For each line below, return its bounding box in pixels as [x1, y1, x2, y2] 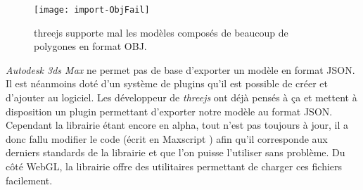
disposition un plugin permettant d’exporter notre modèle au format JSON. [6, 103, 333, 118]
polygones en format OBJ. [34, 39, 147, 53]
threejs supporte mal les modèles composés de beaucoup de [34, 25, 288, 39]
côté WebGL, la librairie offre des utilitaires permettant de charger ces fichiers [6, 159, 343, 173]
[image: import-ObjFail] [34, 5, 150, 15]
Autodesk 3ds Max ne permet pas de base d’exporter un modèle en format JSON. [6, 62, 355, 77]
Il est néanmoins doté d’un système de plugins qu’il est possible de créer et [6, 76, 328, 91]
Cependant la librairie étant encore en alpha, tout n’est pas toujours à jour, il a [6, 118, 348, 132]
